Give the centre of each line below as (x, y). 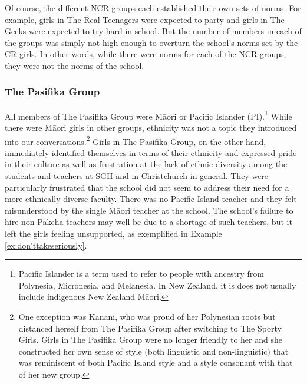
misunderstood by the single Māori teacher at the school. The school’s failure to (149, 210)
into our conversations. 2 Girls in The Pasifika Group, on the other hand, (136, 140)
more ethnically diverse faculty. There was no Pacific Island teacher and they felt (151, 199)
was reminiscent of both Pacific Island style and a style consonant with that (156, 363)
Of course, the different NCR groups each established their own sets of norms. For (153, 8)
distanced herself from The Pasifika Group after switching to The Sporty (150, 328)
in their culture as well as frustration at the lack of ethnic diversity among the (146, 164)
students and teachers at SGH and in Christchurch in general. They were (137, 176)
